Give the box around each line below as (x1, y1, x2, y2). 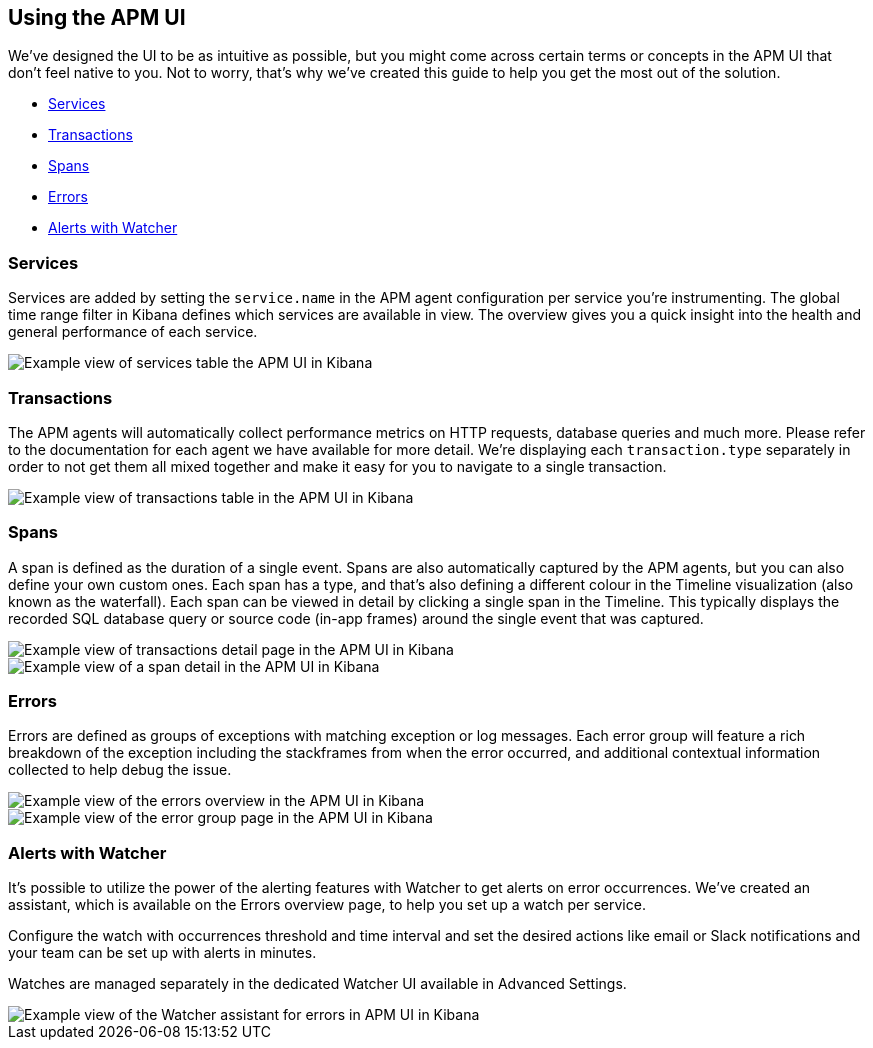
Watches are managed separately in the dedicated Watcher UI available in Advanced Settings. (8, 975, 627, 993)
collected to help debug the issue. (8, 761, 232, 779)
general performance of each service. (8, 323, 258, 341)
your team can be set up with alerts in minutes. (8, 944, 317, 962)
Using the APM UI (8, 5, 186, 30)
